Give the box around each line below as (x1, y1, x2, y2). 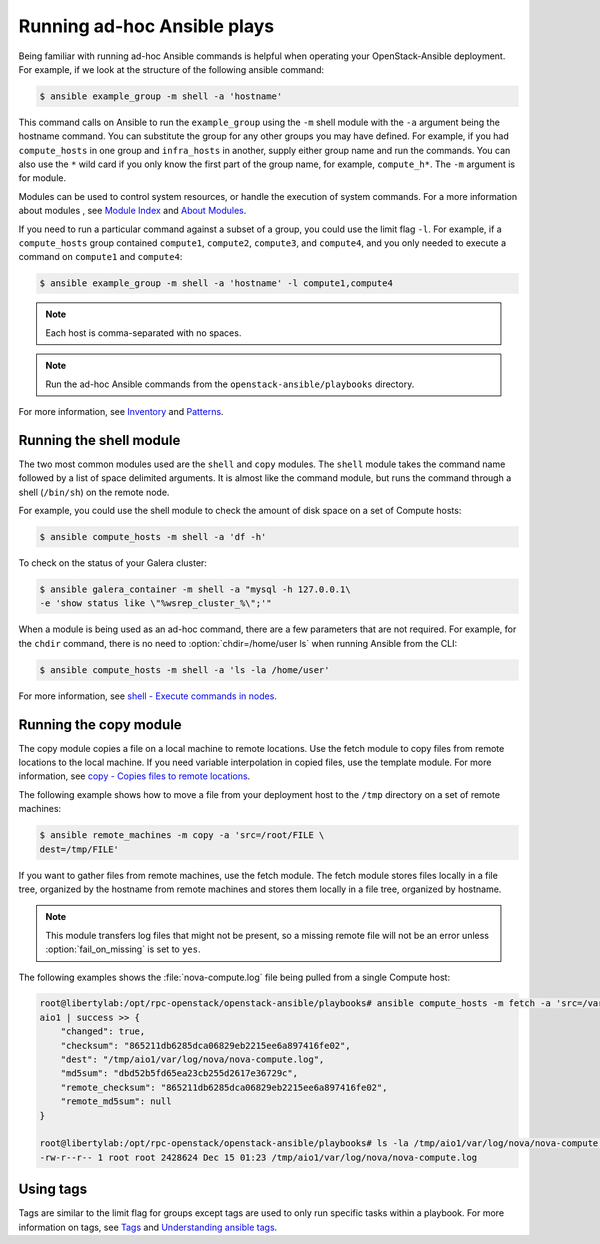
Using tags (18, 1181, 88, 1198)
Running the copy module (18, 716, 182, 733)
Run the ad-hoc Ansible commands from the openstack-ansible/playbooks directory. (45, 378, 415, 390)
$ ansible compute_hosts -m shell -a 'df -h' (39, 531, 267, 543)
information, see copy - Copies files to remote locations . (18, 770, 251, 782)
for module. (18, 172, 67, 184)
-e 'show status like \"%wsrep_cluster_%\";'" (39, 598, 272, 609)
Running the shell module (18, 431, 181, 449)
